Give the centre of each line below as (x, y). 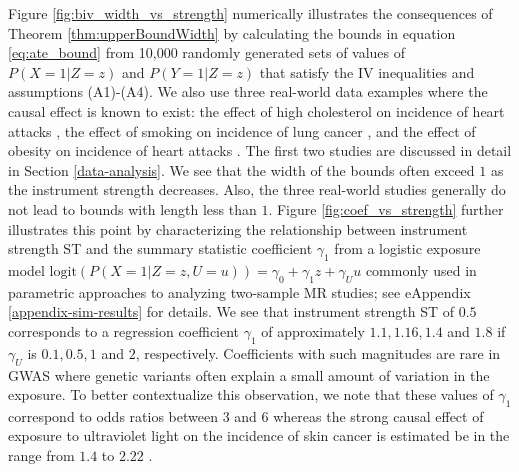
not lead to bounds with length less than (132, 208)
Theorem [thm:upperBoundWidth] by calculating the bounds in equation (232, 32)
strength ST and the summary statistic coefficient (160, 248)
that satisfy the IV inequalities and (367, 71)
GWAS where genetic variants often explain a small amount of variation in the (249, 374)
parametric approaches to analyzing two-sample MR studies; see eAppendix (239, 291)
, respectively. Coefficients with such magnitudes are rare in (318, 352)
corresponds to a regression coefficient (124, 330)
